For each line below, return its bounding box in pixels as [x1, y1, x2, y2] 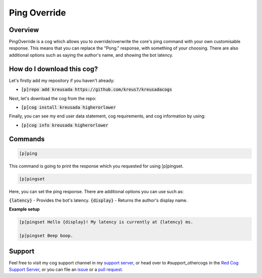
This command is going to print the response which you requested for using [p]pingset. [9, 163, 184, 169]
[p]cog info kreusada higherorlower [21, 122, 109, 128]
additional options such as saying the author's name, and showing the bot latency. [9, 52, 173, 58]
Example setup [9, 206, 40, 212]
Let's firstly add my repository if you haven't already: [9, 78, 115, 83]
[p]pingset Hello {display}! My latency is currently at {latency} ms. [19, 219, 194, 225]
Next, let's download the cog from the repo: [9, 95, 97, 101]
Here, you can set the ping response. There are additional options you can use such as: [9, 188, 184, 194]
